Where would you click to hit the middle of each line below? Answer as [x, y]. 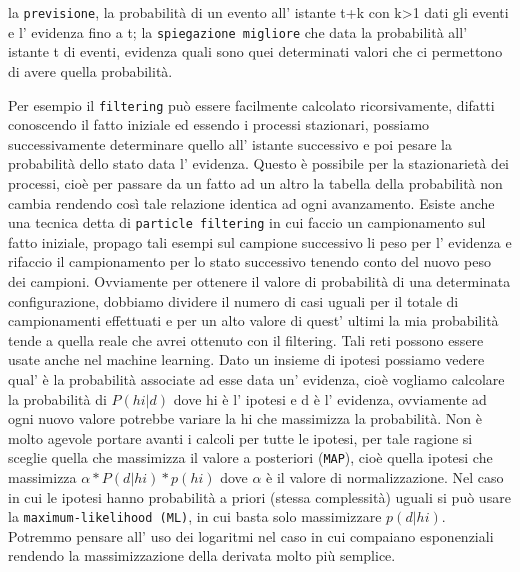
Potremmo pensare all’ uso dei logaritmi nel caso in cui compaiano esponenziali [251, 535]
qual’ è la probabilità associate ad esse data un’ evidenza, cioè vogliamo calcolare [256, 378]
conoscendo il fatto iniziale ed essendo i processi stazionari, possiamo [219, 124]
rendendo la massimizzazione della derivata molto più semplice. [202, 555]
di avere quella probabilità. [90, 70]
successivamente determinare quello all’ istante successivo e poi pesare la [230, 143]
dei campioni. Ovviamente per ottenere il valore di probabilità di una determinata [259, 280]
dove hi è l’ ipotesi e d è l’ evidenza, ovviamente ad [330, 398]
